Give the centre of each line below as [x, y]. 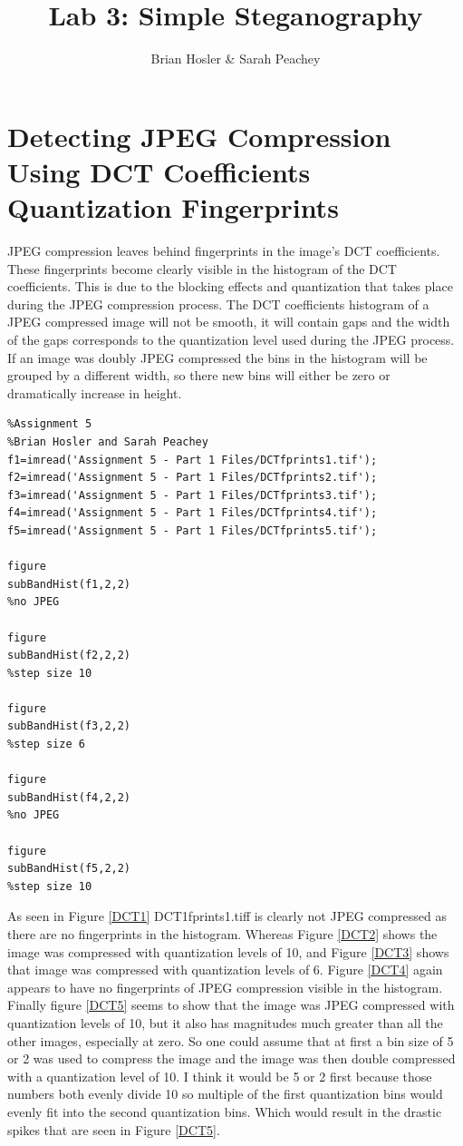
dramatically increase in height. [95, 392]
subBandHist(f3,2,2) [69, 726]
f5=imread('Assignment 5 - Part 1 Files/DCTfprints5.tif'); [193, 530]
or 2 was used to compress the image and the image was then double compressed [231, 1058]
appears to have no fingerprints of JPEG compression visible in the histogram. [225, 987]
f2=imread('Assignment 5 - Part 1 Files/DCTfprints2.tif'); [193, 478]
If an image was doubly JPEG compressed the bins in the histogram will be [217, 357]
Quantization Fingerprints [173, 207]
